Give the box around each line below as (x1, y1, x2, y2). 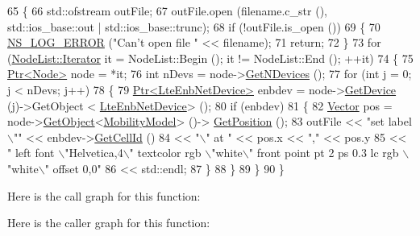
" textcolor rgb (129, 144, 202, 161)
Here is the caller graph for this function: (7, 214, 210, 231)
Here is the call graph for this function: (7, 187, 201, 204)
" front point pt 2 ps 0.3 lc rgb (248, 144, 399, 161)
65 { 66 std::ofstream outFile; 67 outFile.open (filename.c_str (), (7, 2, 327, 19)
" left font (7, 144, 55, 161)
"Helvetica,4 (64, 144, 123, 161)
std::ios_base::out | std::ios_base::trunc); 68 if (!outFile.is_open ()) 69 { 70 (7, 18, 380, 35)
